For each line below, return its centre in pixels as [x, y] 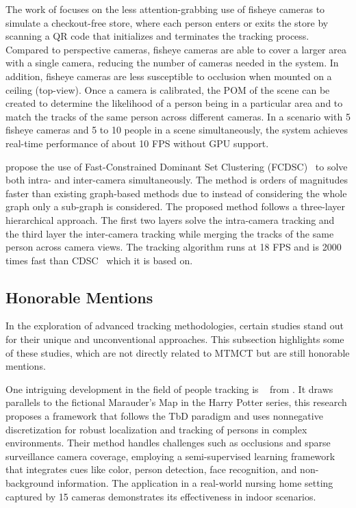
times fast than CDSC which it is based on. [99, 260]
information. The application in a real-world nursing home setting [195, 483]
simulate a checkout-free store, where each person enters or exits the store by [167, 22]
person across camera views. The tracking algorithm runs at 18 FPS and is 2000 [174, 247]
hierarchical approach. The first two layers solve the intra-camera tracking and [170, 219]
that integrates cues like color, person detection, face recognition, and [151, 469]
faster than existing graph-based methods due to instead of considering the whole [176, 193]
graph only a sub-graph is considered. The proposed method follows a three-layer [176, 206]
